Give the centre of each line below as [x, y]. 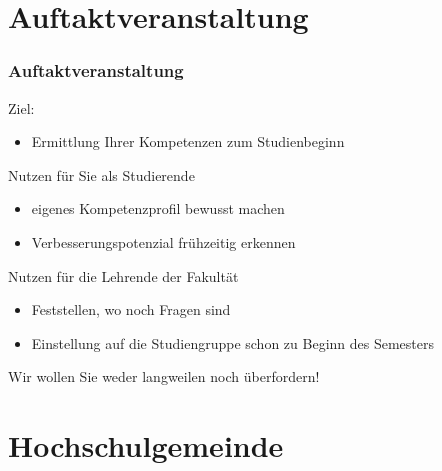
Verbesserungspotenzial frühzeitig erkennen [163, 241]
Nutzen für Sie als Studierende [101, 174]
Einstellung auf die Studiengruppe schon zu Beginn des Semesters [233, 342]
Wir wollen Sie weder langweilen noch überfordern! [164, 376]
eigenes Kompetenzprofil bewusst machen [158, 208]
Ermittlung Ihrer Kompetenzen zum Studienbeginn [188, 141]
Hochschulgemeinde [146, 445]
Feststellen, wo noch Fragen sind [131, 309]
